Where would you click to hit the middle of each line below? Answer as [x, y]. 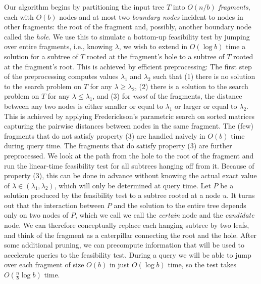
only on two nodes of [36, 215]
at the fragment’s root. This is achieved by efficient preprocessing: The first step [128, 66]
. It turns [241, 195]
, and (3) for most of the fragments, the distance [167, 96]
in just [119, 265]
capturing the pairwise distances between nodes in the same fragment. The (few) [129, 126]
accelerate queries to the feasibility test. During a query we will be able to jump [128, 254]
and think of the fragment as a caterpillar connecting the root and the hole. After [130, 235]
